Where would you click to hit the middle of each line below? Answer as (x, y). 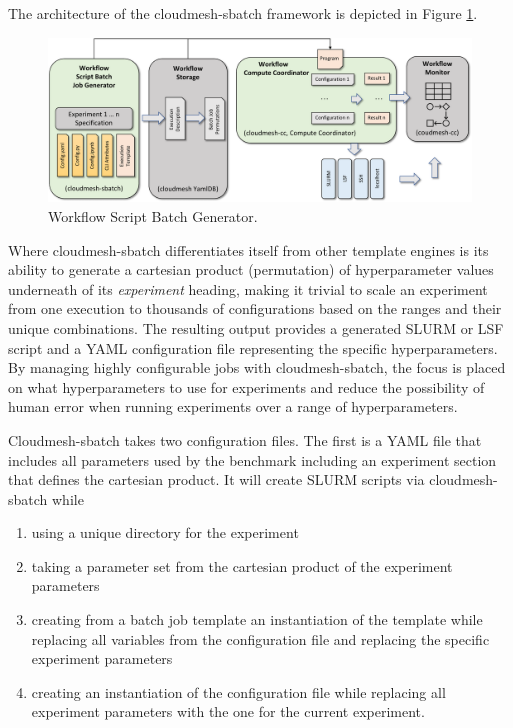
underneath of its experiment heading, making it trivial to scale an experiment (248, 288)
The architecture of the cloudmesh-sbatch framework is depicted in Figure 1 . (243, 13)
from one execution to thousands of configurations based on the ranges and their (255, 308)
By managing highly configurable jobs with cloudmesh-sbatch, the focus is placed (257, 367)
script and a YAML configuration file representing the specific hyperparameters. (253, 347)
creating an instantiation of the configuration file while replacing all (238, 691)
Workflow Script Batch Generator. (153, 215)
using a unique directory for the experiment (165, 532)
